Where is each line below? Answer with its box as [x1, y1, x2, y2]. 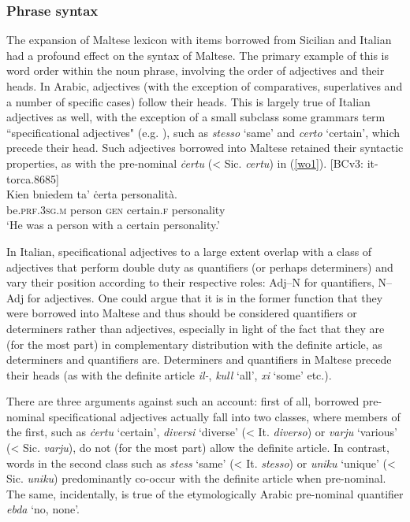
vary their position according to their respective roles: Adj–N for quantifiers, [6, 274, 375, 291]
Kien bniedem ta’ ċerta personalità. [6, 186, 177, 202]
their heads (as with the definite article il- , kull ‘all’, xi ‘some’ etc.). [6, 366, 332, 383]
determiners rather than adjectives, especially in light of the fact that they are [6, 320, 385, 336]
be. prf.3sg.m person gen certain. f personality [6, 201, 225, 217]
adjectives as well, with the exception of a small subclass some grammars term [6, 109, 386, 125]
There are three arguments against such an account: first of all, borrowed [6, 393, 360, 409]
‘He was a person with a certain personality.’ [6, 217, 221, 233]
